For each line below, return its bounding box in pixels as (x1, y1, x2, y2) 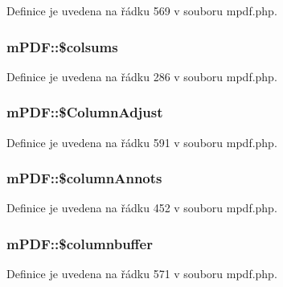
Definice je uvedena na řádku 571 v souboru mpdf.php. (6, 265, 277, 282)
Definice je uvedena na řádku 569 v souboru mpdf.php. (6, 2, 277, 18)
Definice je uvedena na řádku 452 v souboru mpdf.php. (6, 199, 277, 216)
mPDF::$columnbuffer (6, 233, 153, 253)
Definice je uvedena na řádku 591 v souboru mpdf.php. (6, 133, 277, 150)
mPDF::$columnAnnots (6, 168, 162, 188)
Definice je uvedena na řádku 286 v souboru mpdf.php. (6, 68, 277, 84)
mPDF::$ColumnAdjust (6, 102, 163, 122)
